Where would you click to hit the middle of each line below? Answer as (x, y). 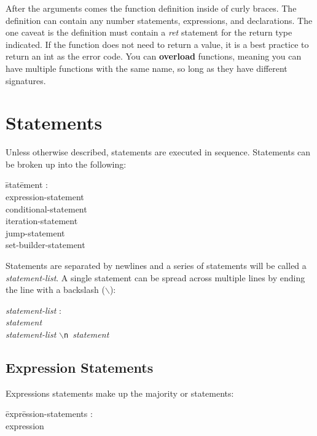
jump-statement (35, 232)
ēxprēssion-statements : (49, 414)
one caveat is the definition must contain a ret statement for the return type (149, 32)
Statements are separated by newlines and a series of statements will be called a (156, 266)
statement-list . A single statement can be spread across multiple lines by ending (155, 277)
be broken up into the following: (66, 164)
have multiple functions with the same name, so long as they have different (147, 68)
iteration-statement (42, 221)
